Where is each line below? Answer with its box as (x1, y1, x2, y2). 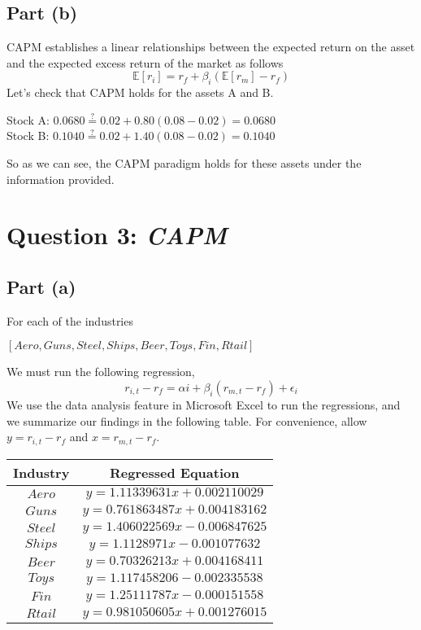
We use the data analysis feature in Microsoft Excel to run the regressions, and (7, 396, 401, 413)
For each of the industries (7, 312, 133, 329)
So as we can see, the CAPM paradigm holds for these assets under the (7, 154, 362, 171)
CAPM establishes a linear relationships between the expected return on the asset (7, 38, 415, 55)
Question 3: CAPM (7, 218, 227, 252)
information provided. (7, 170, 115, 187)
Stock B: (7, 127, 50, 144)
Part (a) (7, 273, 76, 299)
